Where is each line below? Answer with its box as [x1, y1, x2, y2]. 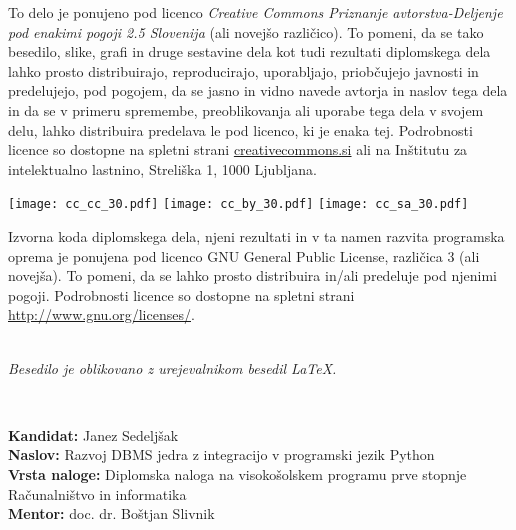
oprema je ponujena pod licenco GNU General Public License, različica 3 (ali [8, 245, 480, 266]
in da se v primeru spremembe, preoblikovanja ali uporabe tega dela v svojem [8, 99, 484, 120]
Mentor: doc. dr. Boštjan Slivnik [8, 503, 215, 524]
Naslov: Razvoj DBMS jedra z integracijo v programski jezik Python [8, 444, 435, 465]
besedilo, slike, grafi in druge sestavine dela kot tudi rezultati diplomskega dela [8, 41, 491, 62]
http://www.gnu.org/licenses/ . [8, 304, 195, 325]
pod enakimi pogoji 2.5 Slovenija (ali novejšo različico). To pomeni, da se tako [8, 21, 484, 42]
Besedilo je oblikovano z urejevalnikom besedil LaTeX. [8, 357, 337, 378]
